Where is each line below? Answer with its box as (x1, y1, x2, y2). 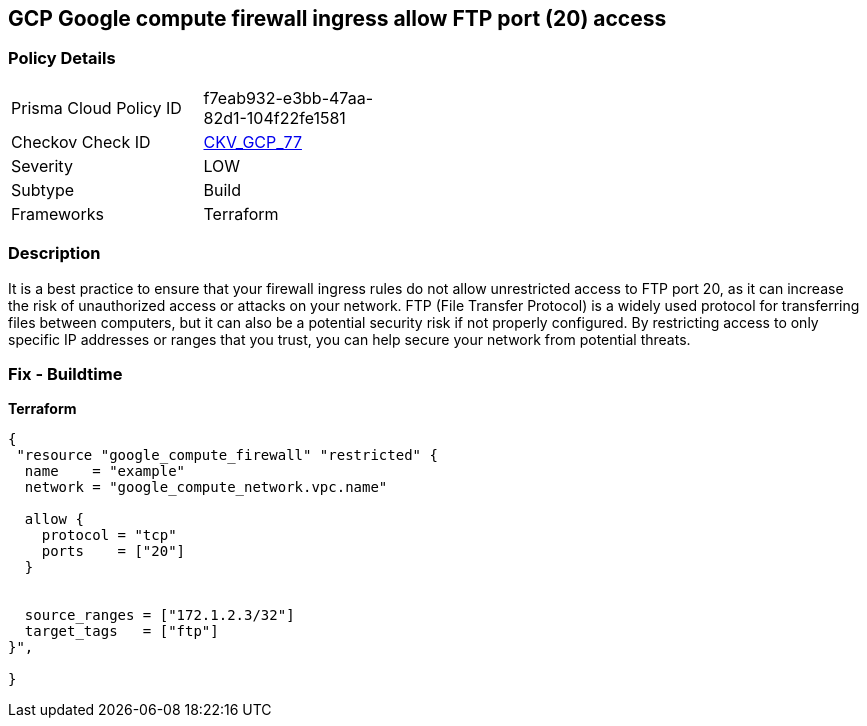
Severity (11, 155, 73, 176)
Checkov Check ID (11, 131, 151, 152)
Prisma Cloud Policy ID (11, 97, 182, 118)
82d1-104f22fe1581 (203, 107, 346, 128)
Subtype (11, 179, 75, 200)
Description (8, 243, 101, 264)
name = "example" (24, 463, 186, 480)
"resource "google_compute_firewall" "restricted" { (16, 447, 438, 464)
